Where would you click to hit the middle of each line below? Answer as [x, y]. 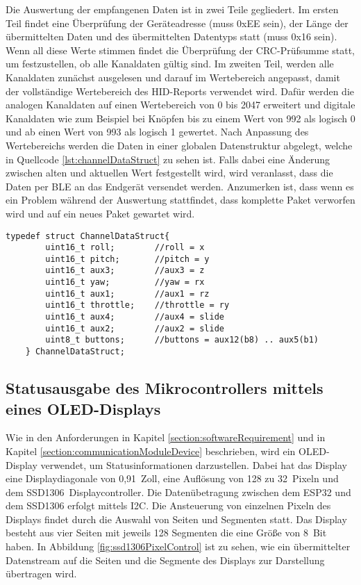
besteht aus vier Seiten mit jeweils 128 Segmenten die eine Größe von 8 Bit [166, 533]
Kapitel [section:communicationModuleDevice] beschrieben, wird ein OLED [166, 451]
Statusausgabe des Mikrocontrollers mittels [165, 388]
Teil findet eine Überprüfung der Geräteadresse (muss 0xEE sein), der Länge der [177, 23]
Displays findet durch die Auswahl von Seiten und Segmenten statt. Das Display [176, 519]
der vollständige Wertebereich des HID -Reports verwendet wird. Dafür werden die [180, 91]
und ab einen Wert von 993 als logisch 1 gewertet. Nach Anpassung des [157, 132]
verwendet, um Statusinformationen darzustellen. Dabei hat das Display [194, 464]
